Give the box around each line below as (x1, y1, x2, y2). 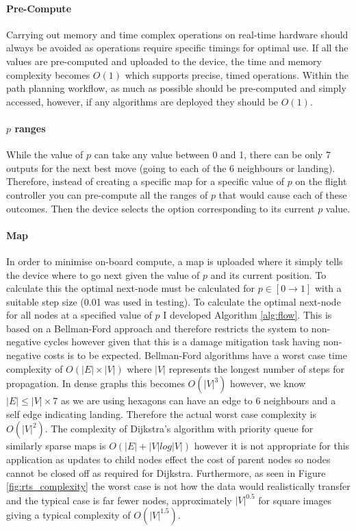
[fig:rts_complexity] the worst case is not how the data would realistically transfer (6, 479, 351, 493)
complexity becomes (6, 67, 90, 82)
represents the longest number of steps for (168, 361, 345, 375)
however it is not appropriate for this (194, 439, 350, 453)
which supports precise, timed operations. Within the (125, 67, 348, 82)
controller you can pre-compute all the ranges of (6, 187, 208, 201)
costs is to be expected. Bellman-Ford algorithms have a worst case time (44, 348, 347, 362)
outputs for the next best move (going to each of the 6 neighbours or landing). (6, 160, 335, 175)
